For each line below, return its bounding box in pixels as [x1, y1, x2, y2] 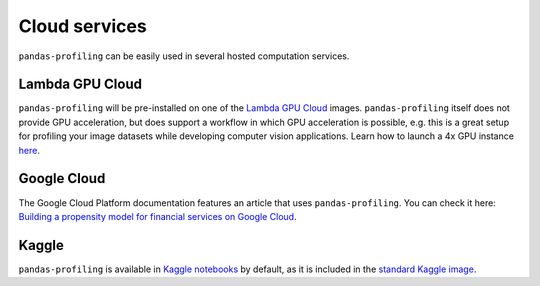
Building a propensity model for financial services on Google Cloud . [18, 210, 297, 222]
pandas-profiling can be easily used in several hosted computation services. [18, 50, 350, 62]
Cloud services [18, 15, 147, 37]
